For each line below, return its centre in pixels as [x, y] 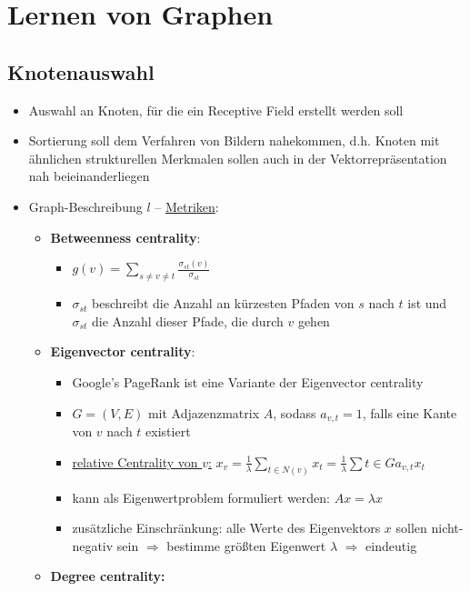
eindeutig [391, 545]
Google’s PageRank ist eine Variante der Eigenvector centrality [248, 382]
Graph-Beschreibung [85, 206]
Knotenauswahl [81, 71]
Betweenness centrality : [125, 237]
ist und [427, 303]
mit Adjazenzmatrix [204, 412]
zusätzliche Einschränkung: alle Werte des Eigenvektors [226, 528]
